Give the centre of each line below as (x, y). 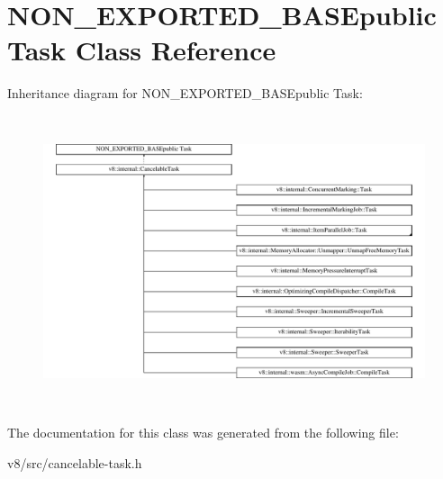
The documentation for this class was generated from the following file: (203, 433)
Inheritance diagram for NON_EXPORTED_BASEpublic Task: (185, 93)
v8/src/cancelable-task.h (75, 462)
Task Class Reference (142, 50)
